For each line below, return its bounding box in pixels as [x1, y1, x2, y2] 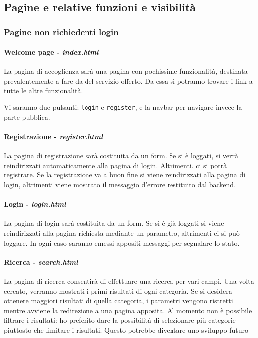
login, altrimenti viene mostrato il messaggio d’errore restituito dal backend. [4, 179, 236, 190]
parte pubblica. [4, 111, 50, 122]
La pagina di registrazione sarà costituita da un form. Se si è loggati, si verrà [4, 150, 238, 161]
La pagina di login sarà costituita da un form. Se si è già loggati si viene [4, 218, 224, 228]
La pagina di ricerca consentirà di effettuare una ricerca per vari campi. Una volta [4, 276, 254, 286]
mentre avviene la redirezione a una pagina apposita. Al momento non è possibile [4, 305, 252, 315]
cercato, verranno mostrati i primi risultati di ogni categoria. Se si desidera [4, 285, 232, 296]
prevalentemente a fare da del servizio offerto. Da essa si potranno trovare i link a [4, 76, 253, 86]
